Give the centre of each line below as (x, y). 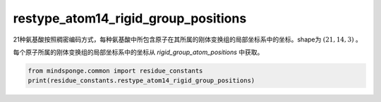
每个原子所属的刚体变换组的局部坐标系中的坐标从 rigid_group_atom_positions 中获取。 (138, 52)
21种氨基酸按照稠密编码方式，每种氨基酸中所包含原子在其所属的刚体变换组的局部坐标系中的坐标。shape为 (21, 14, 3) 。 (188, 39)
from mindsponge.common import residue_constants (115, 71)
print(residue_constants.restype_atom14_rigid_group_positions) (141, 81)
